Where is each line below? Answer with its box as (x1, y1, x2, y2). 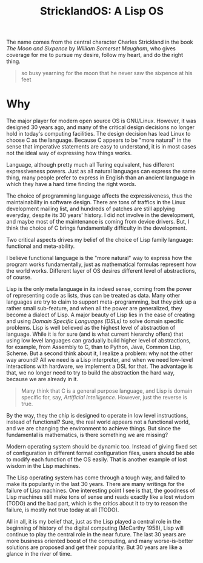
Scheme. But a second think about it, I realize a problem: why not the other (6, 350, 193, 357)
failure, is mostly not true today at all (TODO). (6, 506, 119, 513)
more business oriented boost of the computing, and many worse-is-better (6, 538, 194, 545)
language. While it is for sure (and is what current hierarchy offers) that (6, 330, 184, 338)
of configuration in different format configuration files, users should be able (6, 450, 195, 457)
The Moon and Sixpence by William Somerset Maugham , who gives (6, 45, 176, 52)
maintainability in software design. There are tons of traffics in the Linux (6, 199, 186, 206)
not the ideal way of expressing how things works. (6, 150, 132, 157)
